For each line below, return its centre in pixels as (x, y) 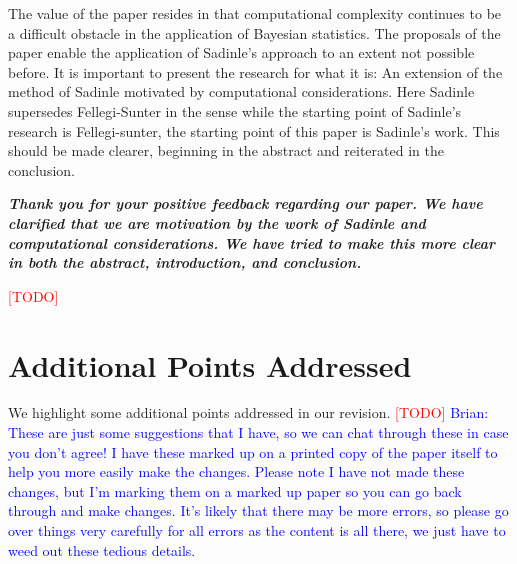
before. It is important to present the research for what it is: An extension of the (255, 71)
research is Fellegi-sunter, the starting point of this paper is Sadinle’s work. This (254, 130)
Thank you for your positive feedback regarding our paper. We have (245, 203)
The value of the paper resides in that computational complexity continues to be (255, 13)
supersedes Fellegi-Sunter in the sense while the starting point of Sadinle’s (235, 110)
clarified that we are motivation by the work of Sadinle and (217, 222)
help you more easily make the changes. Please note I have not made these (236, 471)
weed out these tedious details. (102, 549)
